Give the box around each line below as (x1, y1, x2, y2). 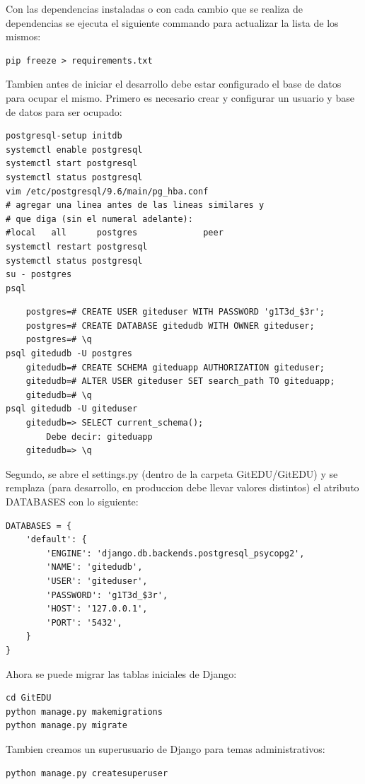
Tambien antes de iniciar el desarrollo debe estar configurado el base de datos (6, 76, 342, 91)
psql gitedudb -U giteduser (6, 404, 138, 414)
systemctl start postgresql (6, 158, 138, 169)
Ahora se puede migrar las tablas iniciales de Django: (6, 666, 237, 681)
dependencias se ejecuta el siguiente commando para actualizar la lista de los (6, 15, 339, 30)
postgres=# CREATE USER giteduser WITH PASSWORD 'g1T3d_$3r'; (25, 307, 325, 317)
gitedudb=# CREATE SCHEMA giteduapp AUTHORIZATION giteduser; (25, 362, 325, 373)
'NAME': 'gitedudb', (46, 562, 143, 573)
